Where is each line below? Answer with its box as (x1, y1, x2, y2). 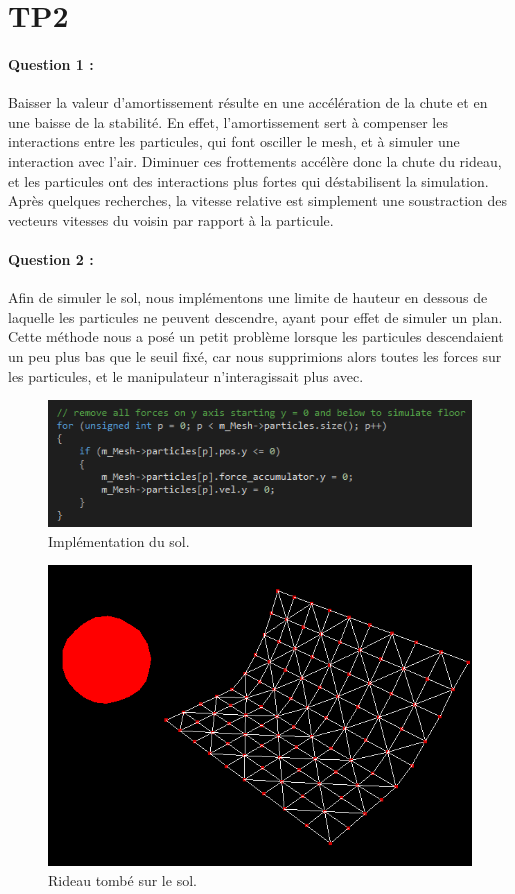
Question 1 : (8, 53, 94, 74)
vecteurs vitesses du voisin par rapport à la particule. (8, 209, 334, 230)
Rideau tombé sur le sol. (48, 869, 197, 890)
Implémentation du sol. (48, 530, 190, 551)
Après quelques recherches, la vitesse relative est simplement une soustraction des (8, 190, 508, 211)
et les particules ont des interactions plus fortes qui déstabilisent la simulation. (8, 170, 489, 191)
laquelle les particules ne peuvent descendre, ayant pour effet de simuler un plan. (8, 306, 503, 327)
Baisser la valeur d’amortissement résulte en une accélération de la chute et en (8, 92, 488, 113)
